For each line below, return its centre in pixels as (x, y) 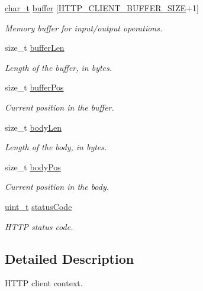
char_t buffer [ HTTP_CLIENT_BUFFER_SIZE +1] (102, 8)
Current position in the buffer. (59, 107)
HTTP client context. (44, 283)
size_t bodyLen (33, 127)
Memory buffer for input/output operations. (84, 28)
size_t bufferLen (35, 48)
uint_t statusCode (38, 206)
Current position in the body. (57, 187)
